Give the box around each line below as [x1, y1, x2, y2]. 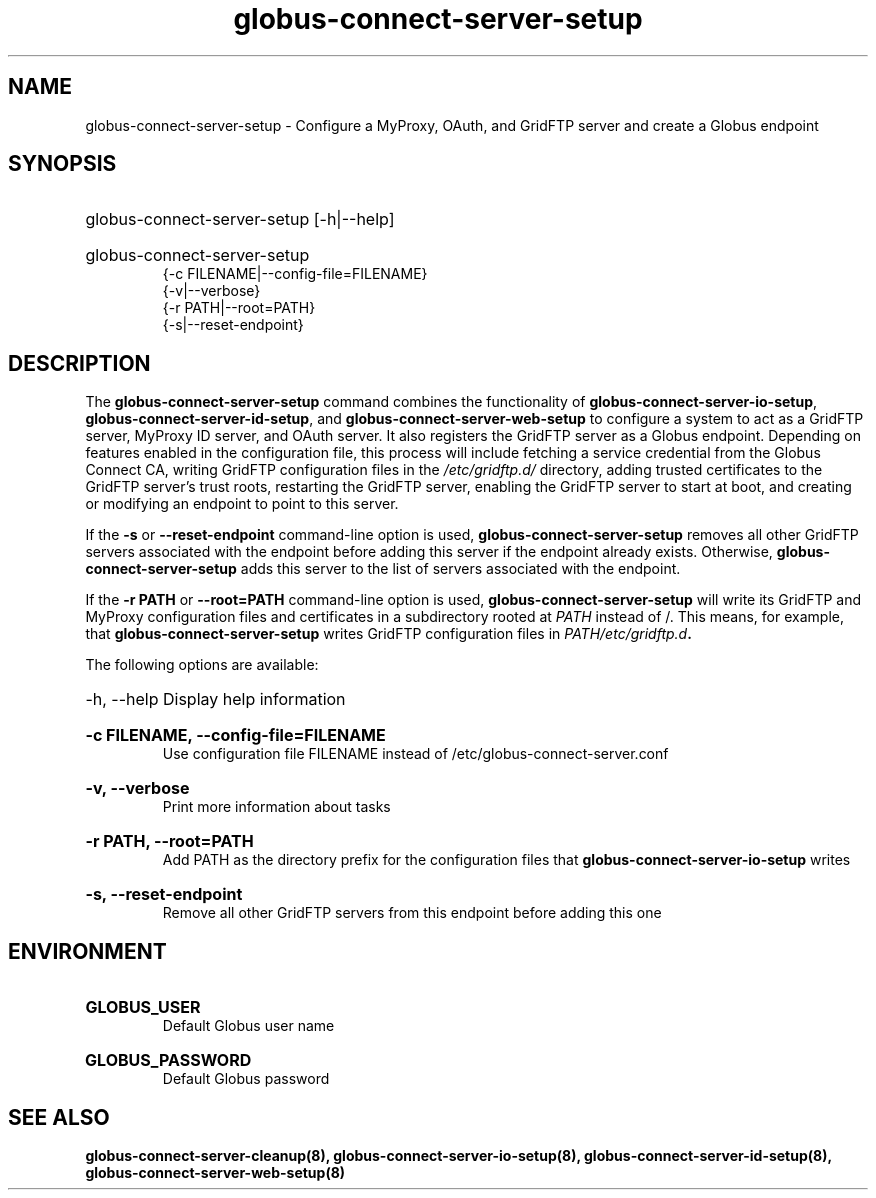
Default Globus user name [162, 1017, 335, 1035]
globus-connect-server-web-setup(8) [85, 1163, 346, 1181]
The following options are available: [85, 656, 319, 674]
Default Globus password [162, 1070, 330, 1088]
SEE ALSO [8, 1104, 110, 1130]
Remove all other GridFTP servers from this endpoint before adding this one [162, 904, 662, 922]
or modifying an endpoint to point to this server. [85, 495, 399, 513]
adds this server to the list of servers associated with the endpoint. [240, 560, 681, 578]
